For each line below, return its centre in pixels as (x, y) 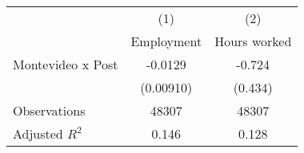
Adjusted (38, 133)
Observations (49, 110)
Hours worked (253, 41)
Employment (166, 41)
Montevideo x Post (66, 64)
